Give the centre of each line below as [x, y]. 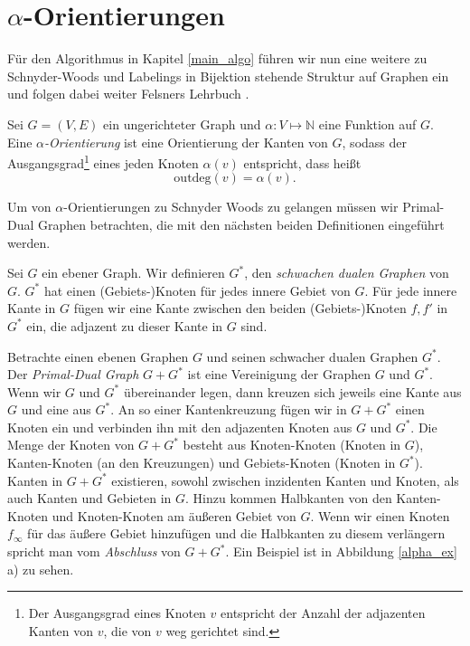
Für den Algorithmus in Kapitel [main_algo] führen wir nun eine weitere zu [217, 58]
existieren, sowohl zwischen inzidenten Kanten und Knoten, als [285, 480]
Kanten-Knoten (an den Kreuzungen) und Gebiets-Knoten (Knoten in [202, 463]
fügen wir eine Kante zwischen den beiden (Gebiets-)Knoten [240, 308]
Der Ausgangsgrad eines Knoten [117, 613]
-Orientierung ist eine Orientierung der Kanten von [186, 142]
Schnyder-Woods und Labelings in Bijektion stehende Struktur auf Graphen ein [228, 76]
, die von [127, 630]
